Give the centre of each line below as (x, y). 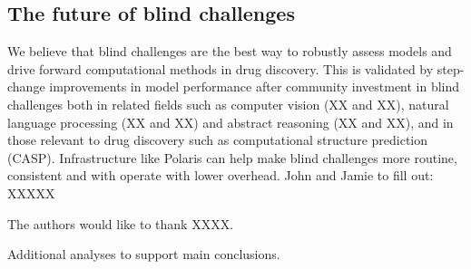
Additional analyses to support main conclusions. (144, 254)
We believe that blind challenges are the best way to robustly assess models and (230, 51)
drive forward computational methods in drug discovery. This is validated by (221, 68)
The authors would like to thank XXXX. (121, 223)
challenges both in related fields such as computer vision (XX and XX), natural (228, 104)
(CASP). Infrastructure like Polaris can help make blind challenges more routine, (232, 157)
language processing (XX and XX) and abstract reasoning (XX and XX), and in (231, 122)
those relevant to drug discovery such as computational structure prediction (218, 140)
